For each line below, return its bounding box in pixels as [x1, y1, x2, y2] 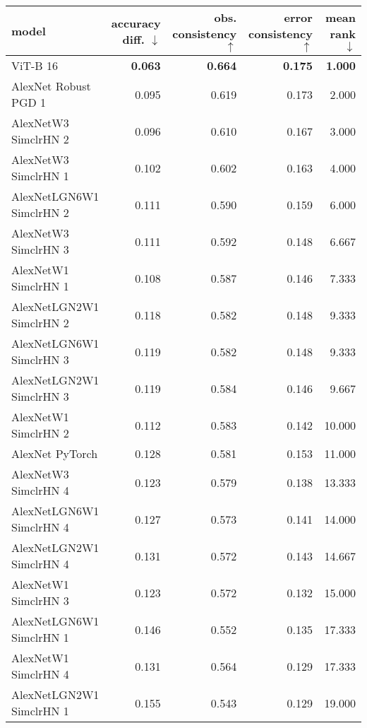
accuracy [111, 14, 161, 31]
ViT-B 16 [11, 57, 58, 74]
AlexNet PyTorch [11, 445, 98, 462]
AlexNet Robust [11, 78, 91, 94]
